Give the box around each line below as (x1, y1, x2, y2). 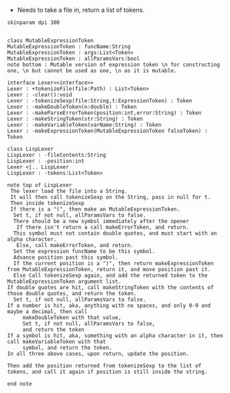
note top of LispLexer (7, 182, 72, 189)
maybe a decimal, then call (7, 308, 88, 315)
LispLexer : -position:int (7, 158, 85, 164)
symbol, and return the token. (22, 344, 112, 351)
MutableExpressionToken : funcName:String (7, 43, 131, 50)
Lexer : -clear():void (7, 92, 72, 98)
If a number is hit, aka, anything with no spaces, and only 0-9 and (7, 302, 211, 309)
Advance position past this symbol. (13, 254, 118, 261)
